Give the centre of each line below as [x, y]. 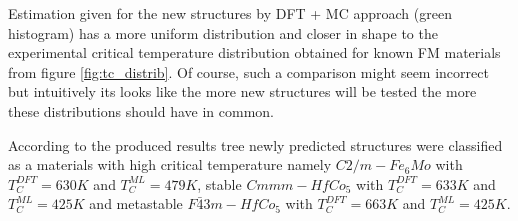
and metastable [136, 203]
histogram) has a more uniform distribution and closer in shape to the [223, 32]
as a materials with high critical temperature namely [170, 164]
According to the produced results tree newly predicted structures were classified [255, 144]
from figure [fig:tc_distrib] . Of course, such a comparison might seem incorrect [248, 71]
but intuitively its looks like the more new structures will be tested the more [242, 91]
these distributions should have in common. [141, 110]
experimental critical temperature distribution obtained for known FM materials [254, 52]
